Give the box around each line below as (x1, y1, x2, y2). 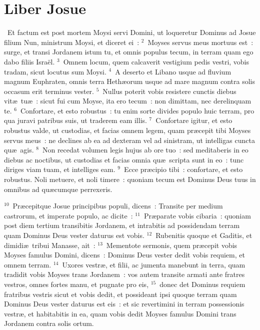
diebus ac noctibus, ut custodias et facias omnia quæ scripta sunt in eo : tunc (4, 154, 244, 164)
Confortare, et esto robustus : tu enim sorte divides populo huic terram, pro (20, 105, 254, 115)
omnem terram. (4, 259, 51, 269)
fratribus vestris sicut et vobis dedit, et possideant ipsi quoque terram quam (4, 288, 237, 299)
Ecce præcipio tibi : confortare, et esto (123, 164, 243, 174)
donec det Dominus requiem (159, 278, 245, 289)
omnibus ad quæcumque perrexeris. (4, 183, 112, 194)
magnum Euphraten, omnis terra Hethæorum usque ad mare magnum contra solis (4, 76, 255, 86)
